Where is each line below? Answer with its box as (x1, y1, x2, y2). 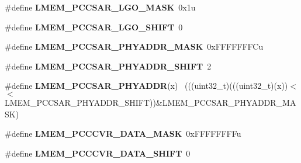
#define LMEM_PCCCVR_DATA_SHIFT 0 (5, 147, 191, 159)
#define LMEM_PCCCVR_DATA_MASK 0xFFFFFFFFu (5, 127, 241, 140)
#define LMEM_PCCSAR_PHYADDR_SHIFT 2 (5, 60, 212, 72)
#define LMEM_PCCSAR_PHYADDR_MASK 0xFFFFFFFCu (5, 40, 264, 53)
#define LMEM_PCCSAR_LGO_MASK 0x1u (5, 1, 196, 13)
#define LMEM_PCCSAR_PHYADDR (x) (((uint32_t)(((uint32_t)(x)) (5, 79, 288, 92)
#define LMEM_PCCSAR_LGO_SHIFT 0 (5, 20, 183, 33)
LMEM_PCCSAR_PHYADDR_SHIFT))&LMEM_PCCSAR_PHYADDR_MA (5, 96, 296, 108)
